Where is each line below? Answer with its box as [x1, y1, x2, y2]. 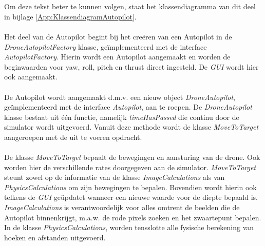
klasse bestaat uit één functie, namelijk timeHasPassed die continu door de [4, 111, 239, 122]
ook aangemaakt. [4, 71, 58, 82]
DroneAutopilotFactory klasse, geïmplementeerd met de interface [4, 41, 207, 52]
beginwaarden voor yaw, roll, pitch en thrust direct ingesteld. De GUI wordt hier [4, 61, 259, 72]
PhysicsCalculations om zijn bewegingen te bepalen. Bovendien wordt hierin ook [4, 181, 257, 192]
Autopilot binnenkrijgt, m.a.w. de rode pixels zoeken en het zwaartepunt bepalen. [4, 212, 261, 222]
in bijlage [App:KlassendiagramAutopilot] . [4, 11, 137, 22]
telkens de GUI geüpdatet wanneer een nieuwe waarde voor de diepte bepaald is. [4, 192, 258, 202]
